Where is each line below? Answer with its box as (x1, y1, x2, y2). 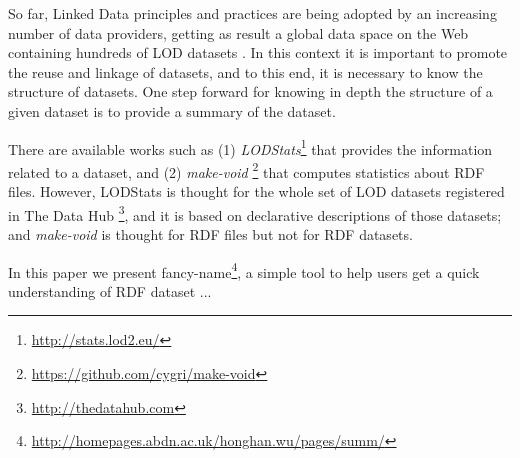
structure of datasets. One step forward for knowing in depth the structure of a (8, 81, 493, 102)
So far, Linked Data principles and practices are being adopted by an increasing (8, 3, 497, 23)
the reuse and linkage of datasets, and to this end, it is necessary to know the (8, 61, 483, 82)
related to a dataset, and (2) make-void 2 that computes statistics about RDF (8, 158, 485, 182)
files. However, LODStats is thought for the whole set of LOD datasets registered (8, 181, 505, 202)
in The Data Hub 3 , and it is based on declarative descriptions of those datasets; (8, 201, 502, 225)
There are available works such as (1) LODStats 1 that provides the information (8, 135, 493, 159)
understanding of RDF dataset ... (8, 280, 212, 301)
